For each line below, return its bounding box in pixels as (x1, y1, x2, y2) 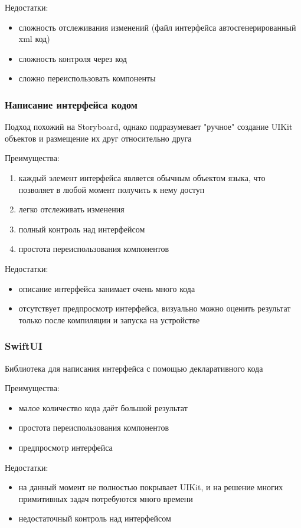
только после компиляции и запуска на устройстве (18, 313, 200, 326)
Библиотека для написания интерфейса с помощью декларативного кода (5, 362, 263, 374)
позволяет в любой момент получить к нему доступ (18, 183, 205, 195)
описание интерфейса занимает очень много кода (18, 282, 195, 294)
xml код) (18, 32, 50, 45)
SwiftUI (5, 339, 42, 353)
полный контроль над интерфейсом (18, 222, 145, 235)
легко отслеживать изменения (18, 203, 125, 215)
